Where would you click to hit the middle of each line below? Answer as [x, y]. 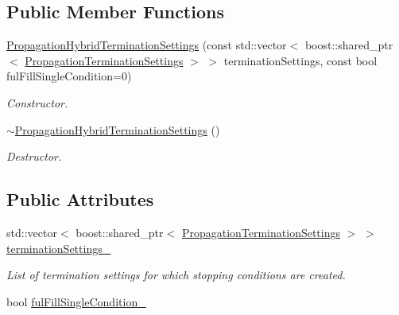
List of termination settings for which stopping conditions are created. [176, 275]
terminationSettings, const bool [300, 60]
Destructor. [34, 156]
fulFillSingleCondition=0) [69, 76]
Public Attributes [80, 199]
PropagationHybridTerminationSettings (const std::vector [147, 45]
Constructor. [37, 102]
